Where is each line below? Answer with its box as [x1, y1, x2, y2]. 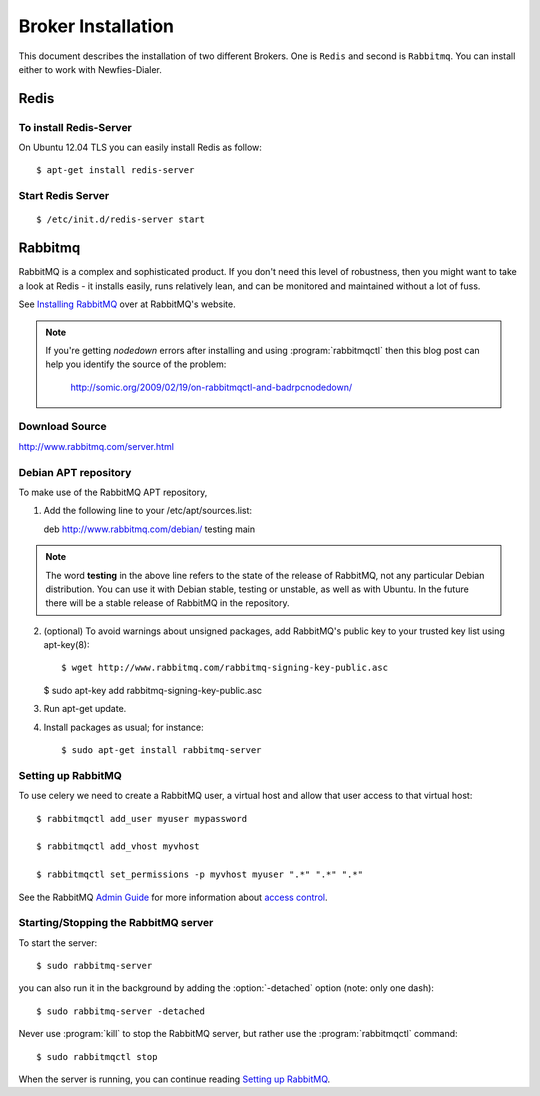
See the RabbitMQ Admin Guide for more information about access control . [18, 891, 328, 903]
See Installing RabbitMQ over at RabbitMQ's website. [18, 298, 236, 310]
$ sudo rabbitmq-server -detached [36, 1005, 205, 1017]
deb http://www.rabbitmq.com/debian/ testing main [43, 523, 255, 535]
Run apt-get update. [43, 703, 127, 715]
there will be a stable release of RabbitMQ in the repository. [45, 597, 290, 609]
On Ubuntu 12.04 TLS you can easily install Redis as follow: [18, 141, 262, 154]
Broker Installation [18, 15, 175, 37]
